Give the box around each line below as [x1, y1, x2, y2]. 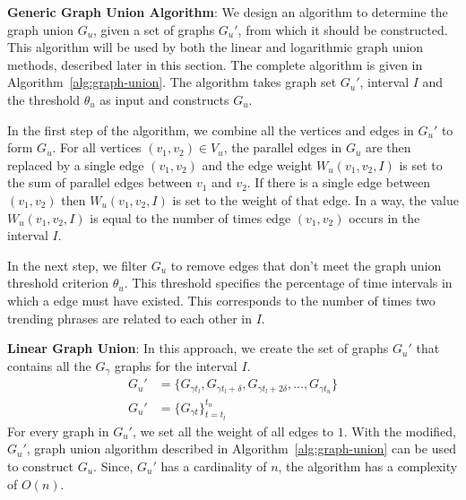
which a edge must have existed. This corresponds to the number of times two [7, 290, 436, 309]
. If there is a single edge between [246, 173, 431, 192]
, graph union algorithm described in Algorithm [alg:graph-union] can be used [26, 439, 456, 458]
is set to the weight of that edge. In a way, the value [172, 190, 459, 209]
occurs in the [349, 208, 420, 227]
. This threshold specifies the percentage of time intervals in [124, 273, 453, 292]
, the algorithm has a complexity [278, 456, 458, 475]
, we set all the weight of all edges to [132, 421, 334, 440]
